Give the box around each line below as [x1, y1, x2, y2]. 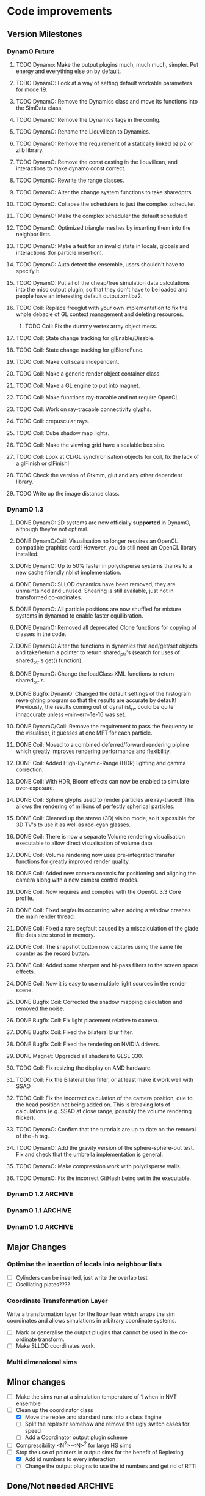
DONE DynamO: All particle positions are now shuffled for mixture [15, 605, 182, 613]
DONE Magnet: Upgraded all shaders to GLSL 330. [15, 1052, 143, 1060]
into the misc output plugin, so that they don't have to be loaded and [15, 285, 188, 293]
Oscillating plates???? [15, 1280, 71, 1288]
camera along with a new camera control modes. [15, 876, 139, 883]
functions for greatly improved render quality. [15, 858, 131, 865]
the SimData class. [15, 104, 63, 111]
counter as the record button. [15, 950, 90, 957]
